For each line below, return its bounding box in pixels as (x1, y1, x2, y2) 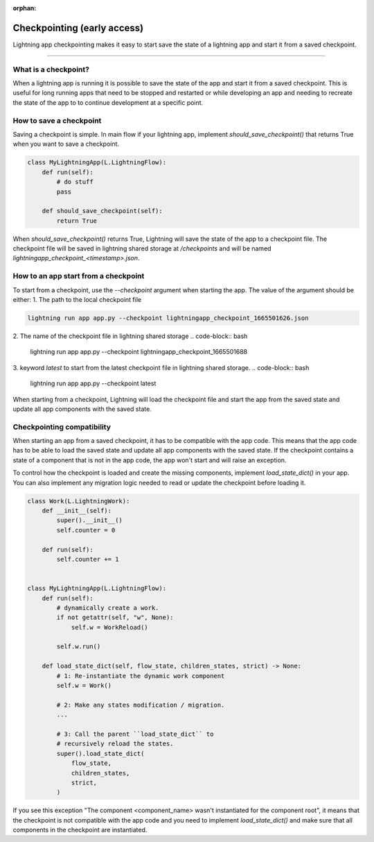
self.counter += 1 (56, 555, 119, 563)
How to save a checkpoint (12, 115, 102, 125)
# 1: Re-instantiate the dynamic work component (56, 672, 225, 680)
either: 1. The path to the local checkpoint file (12, 295, 142, 303)
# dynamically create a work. (56, 604, 159, 612)
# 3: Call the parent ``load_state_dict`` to (56, 730, 214, 738)
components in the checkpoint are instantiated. (12, 826, 148, 834)
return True (56, 217, 97, 225)
